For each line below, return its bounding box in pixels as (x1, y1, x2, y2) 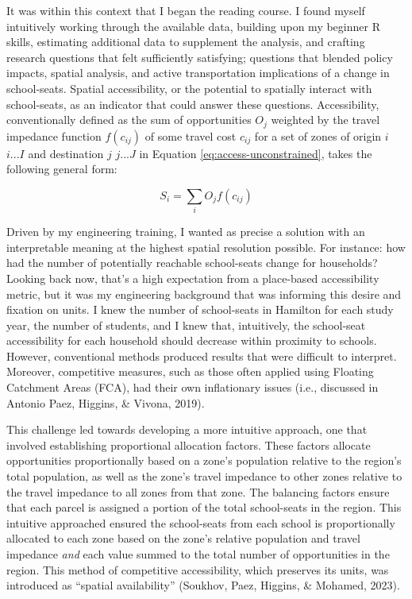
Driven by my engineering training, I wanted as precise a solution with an (6, 223, 365, 240)
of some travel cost (144, 127, 237, 144)
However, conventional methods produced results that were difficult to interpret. (6, 347, 397, 364)
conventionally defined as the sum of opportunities (6, 111, 252, 128)
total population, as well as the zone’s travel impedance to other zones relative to (6, 468, 402, 485)
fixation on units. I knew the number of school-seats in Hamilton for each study (6, 301, 394, 318)
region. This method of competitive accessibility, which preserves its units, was (6, 561, 389, 578)
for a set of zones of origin (254, 127, 382, 144)
